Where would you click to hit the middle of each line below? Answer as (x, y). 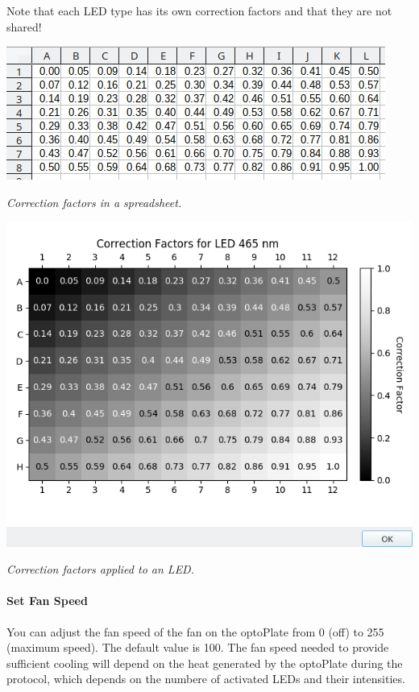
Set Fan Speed (47, 601)
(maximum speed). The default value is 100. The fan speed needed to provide (198, 647)
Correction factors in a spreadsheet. (94, 202)
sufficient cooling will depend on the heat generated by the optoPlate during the (205, 663)
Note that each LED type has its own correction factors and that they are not (199, 10)
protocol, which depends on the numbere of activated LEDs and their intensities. (206, 679)
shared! (24, 26)
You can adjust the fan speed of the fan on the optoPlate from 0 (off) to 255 (195, 631)
